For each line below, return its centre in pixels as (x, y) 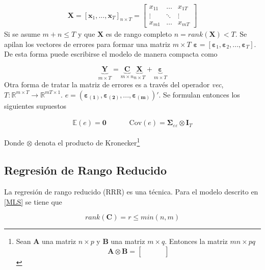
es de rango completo (139, 34)
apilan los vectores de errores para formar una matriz (87, 44)
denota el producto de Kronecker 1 (87, 142)
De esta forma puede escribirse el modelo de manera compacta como (111, 54)
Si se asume (22, 34)
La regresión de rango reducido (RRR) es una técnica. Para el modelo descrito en (131, 191)
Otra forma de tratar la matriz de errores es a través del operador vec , (114, 84)
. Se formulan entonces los (199, 94)
